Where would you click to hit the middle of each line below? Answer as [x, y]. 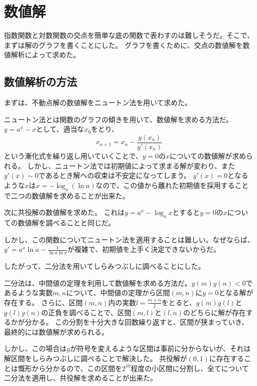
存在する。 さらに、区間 [43, 302]
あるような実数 [28, 292]
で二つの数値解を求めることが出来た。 [67, 195]
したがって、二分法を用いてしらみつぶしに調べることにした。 [105, 266]
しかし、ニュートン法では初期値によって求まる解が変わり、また [131, 165]
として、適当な [60, 129]
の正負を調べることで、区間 [86, 312]
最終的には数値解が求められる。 [56, 331]
